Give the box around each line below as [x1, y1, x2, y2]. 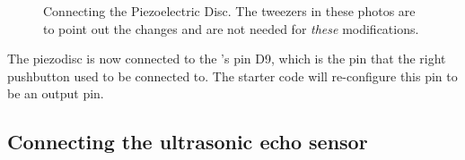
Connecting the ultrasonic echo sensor [7, 128, 368, 156]
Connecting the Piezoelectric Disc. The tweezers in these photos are [43, 2, 416, 20]
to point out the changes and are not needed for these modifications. [43, 19, 419, 38]
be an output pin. [7, 84, 104, 103]
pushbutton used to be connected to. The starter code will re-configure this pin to [7, 66, 458, 85]
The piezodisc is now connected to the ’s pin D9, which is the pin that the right [7, 49, 446, 68]
